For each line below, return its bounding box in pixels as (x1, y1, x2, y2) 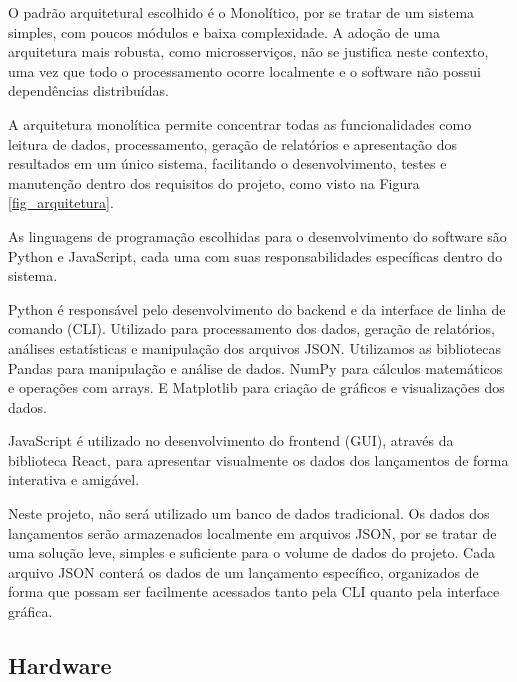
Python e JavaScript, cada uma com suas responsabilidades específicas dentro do (8, 245, 503, 266)
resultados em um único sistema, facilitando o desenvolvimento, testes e (8, 153, 447, 174)
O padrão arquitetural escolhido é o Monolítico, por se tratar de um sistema (8, 2, 475, 22)
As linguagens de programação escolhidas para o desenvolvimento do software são (8, 225, 507, 246)
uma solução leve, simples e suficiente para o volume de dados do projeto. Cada (8, 542, 495, 563)
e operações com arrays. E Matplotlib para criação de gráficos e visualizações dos (8, 377, 505, 398)
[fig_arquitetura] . (8, 192, 114, 213)
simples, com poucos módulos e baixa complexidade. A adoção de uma (8, 21, 440, 42)
